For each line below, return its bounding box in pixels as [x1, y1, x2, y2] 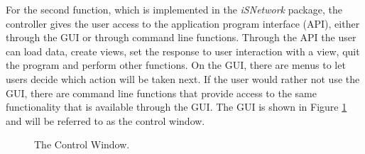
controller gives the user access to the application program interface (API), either [6, 16, 360, 31]
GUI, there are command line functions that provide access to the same [6, 85, 317, 100]
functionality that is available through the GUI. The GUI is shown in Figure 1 [6, 99, 347, 114]
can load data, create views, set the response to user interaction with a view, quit [6, 43, 360, 58]
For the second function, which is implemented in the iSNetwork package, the [6, 2, 342, 16]
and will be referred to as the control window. [6, 113, 205, 128]
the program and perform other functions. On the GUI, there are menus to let [6, 57, 346, 72]
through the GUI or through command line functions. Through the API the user [6, 30, 356, 45]
